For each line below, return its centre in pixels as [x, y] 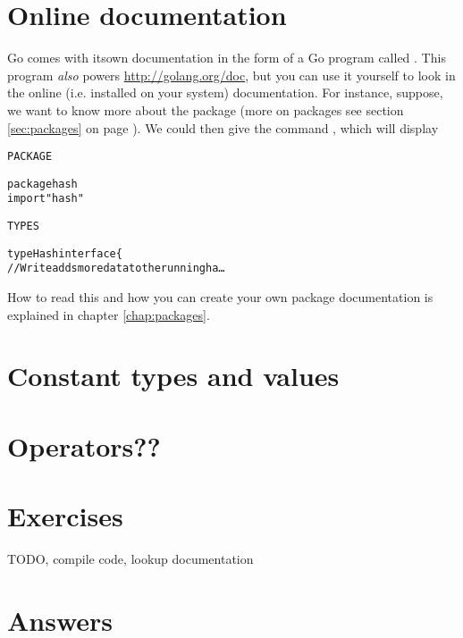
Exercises [65, 516]
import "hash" [46, 199]
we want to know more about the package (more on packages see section [206, 109]
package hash [42, 184]
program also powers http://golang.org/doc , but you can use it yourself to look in [231, 75]
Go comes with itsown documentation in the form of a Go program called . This [227, 58]
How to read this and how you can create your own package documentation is [220, 297]
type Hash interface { [65, 253]
